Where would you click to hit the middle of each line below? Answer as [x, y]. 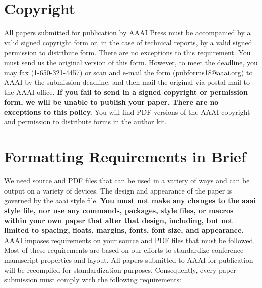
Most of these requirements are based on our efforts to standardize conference [124, 250]
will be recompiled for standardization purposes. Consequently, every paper [120, 270]
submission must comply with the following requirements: [93, 280]
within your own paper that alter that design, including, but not [119, 220]
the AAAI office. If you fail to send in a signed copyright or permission [126, 92]
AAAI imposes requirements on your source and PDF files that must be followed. [130, 240]
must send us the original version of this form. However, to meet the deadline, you [131, 62]
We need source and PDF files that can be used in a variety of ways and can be [127, 181]
